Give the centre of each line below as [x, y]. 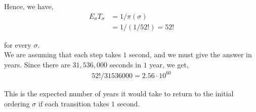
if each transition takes [74, 103]
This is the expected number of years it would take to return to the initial [119, 93]
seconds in [125, 64]
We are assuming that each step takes [62, 54]
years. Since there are [37, 64]
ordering [17, 103]
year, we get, [169, 64]
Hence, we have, [29, 6]
